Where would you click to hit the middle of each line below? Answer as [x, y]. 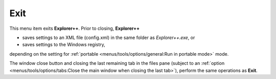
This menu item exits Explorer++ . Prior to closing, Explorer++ [75, 28]
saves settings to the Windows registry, [64, 45]
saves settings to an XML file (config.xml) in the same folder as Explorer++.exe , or [109, 37]
